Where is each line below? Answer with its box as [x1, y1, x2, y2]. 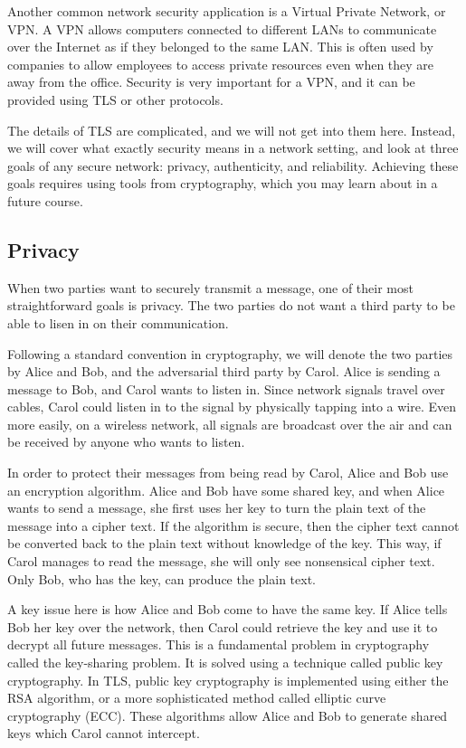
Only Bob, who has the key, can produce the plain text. [7, 569, 316, 588]
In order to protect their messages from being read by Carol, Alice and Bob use [7, 463, 449, 482]
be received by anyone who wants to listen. [7, 432, 245, 451]
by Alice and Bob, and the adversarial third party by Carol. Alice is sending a [7, 362, 441, 381]
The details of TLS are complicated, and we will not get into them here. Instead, [7, 120, 456, 139]
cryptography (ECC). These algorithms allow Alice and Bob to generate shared [7, 705, 448, 724]
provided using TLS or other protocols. [7, 90, 223, 109]
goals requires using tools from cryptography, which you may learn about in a [7, 174, 438, 193]
